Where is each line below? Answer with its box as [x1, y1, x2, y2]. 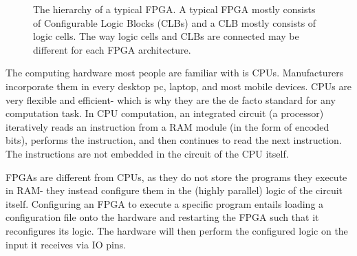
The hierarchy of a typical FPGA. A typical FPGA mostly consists [33, 2, 316, 16]
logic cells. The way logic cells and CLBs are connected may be [33, 29, 299, 43]
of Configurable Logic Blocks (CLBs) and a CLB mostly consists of [33, 15, 316, 30]
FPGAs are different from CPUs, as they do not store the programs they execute [6, 169, 347, 184]
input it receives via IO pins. [6, 237, 127, 251]
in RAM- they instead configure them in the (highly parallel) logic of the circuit [6, 183, 343, 198]
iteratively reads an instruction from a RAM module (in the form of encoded [6, 119, 329, 134]
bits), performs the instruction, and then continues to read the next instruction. [6, 133, 342, 147]
